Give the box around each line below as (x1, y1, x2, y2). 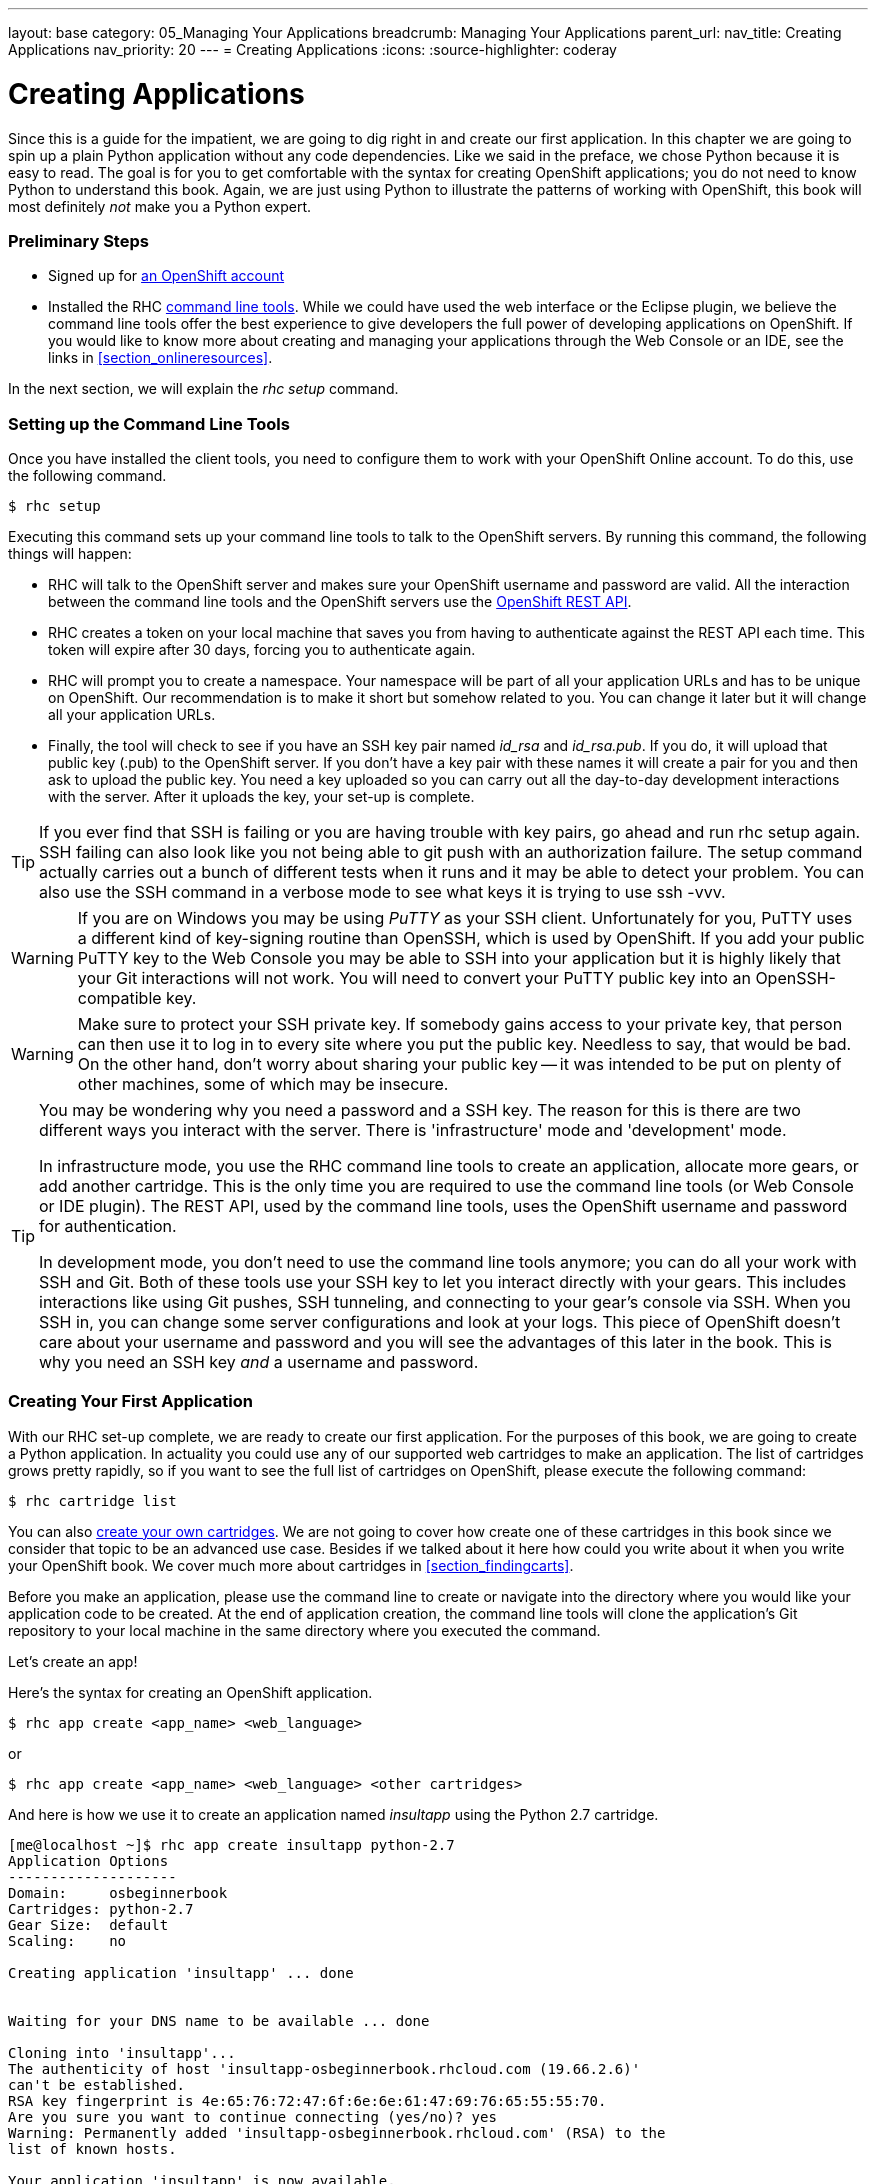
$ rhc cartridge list (8, 1492, 177, 1509)
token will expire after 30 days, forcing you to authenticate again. (48, 641, 476, 658)
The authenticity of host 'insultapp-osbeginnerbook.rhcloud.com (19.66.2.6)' (8, 2060, 641, 2077)
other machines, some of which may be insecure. (77, 1074, 449, 1094)
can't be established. (8, 2076, 186, 2093)
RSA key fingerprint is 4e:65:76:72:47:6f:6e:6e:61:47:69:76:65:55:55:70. (8, 2092, 607, 2109)
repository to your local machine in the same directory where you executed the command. (8, 1621, 601, 1639)
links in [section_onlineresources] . (48, 349, 273, 367)
